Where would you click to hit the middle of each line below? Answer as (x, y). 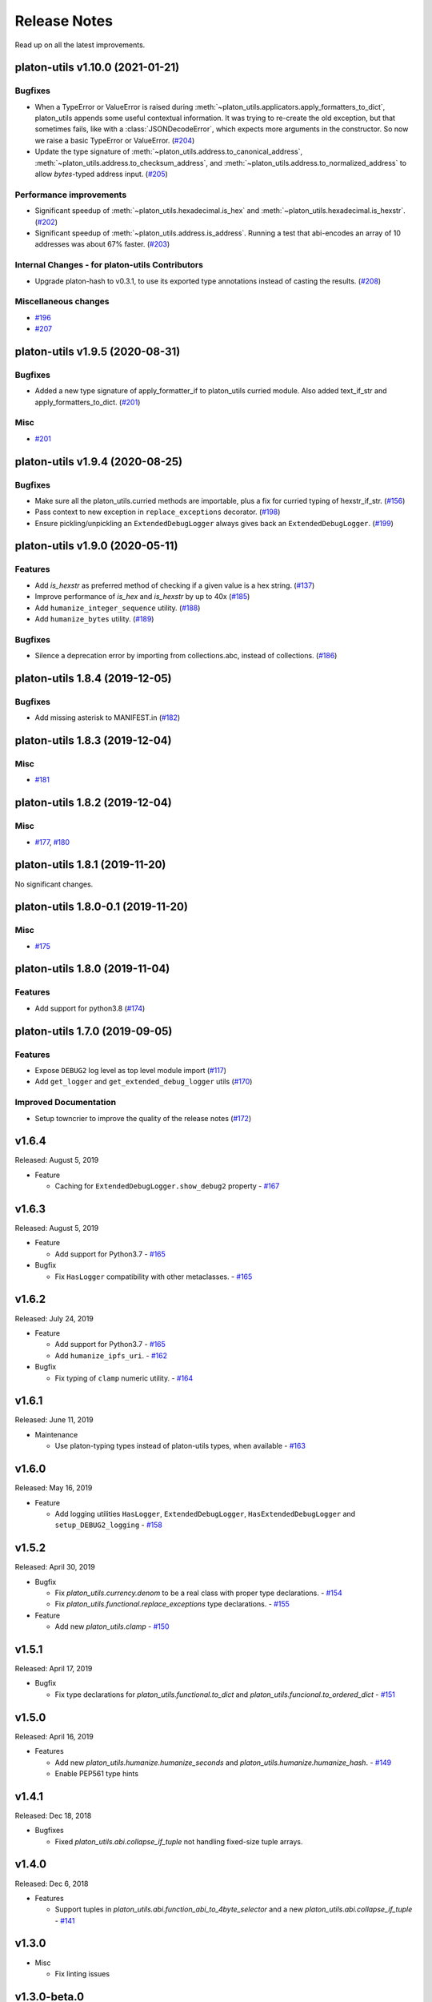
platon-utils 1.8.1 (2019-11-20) (90, 865)
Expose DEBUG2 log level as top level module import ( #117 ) (131, 1070)
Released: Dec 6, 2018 (52, 1883)
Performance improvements (71, 195)
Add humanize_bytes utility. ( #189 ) (94, 619)
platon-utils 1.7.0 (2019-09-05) (94, 1031)
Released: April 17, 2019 (54, 1669)
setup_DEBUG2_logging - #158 (109, 1525)
